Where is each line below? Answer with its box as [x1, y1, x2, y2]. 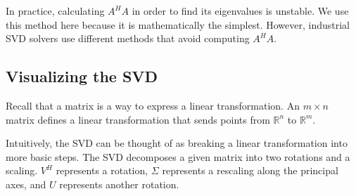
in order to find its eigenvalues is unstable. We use [132, 4, 349, 18]
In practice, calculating [6, 4, 105, 18]
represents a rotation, [56, 163, 148, 178]
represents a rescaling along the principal [162, 163, 338, 178]
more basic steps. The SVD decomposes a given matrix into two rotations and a [6, 149, 350, 164]
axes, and [6, 176, 46, 191]
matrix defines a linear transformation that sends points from [6, 112, 270, 126]
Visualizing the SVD [6, 65, 158, 87]
